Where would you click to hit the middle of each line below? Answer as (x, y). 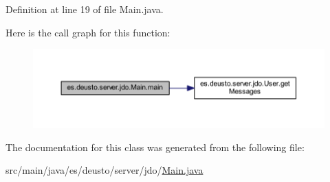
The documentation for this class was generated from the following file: (155, 147)
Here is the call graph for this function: (88, 32)
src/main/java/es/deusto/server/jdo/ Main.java (104, 170)
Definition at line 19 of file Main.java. (85, 9)
